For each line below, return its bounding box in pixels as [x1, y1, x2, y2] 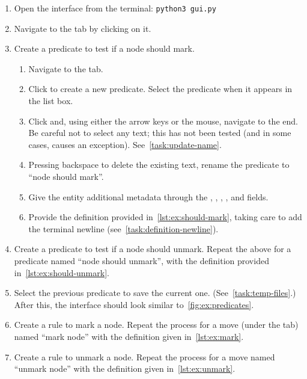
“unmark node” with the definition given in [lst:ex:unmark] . [14, 362, 236, 375]
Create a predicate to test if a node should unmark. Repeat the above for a [14, 242, 291, 255]
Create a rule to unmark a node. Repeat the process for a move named [14, 350, 275, 363]
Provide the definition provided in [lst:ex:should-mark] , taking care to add [28, 211, 302, 223]
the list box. [28, 94, 73, 107]
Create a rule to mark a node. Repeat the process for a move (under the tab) [14, 318, 299, 331]
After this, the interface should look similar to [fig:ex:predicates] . [14, 298, 254, 310]
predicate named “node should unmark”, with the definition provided [14, 254, 269, 267]
